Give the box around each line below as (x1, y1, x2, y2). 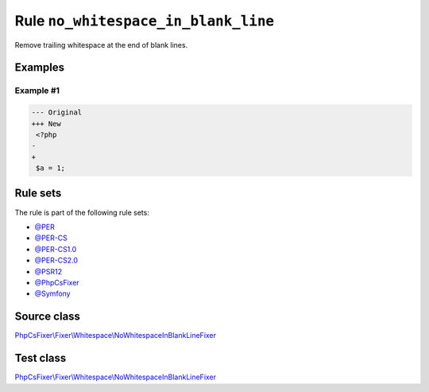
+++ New (31, 119, 61, 128)
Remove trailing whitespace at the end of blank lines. (14, 40, 188, 49)
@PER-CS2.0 (34, 255, 79, 266)
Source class (14, 310, 81, 324)
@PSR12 (34, 266, 63, 276)
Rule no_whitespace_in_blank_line (14, 12, 274, 29)
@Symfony (34, 289, 71, 298)
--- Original (31, 108, 83, 117)
